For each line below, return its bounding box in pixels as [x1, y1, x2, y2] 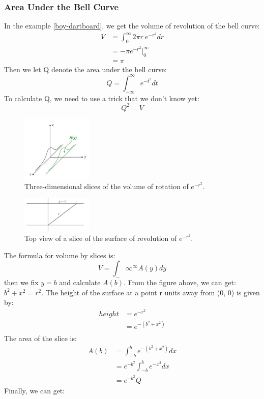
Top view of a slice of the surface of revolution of [24, 233, 177, 243]
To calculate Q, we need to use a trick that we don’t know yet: [4, 93, 199, 103]
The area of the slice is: [4, 333, 77, 344]
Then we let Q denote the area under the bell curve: [4, 64, 167, 74]
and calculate [59, 277, 101, 288]
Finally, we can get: [4, 385, 65, 396]
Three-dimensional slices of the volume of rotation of [24, 180, 189, 191]
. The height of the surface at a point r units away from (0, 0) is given [41, 287, 260, 297]
